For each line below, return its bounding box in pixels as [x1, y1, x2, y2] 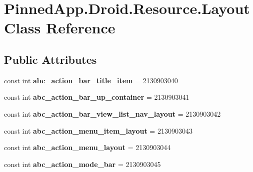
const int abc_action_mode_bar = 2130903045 [4, 159, 161, 169]
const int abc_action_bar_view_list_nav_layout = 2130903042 [4, 108, 221, 119]
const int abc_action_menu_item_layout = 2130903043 [4, 125, 192, 136]
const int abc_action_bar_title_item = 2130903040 [4, 75, 178, 85]
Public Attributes [4, 51, 97, 67]
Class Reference [4, 17, 115, 38]
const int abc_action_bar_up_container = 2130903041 [4, 92, 189, 102]
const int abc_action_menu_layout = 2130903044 [4, 142, 171, 153]
